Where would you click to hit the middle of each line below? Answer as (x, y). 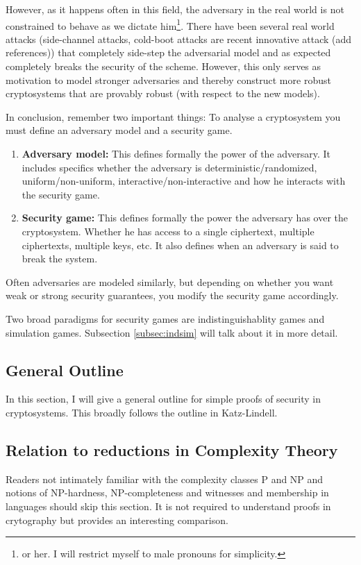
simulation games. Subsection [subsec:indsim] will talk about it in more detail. (172, 332)
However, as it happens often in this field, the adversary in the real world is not (175, 9)
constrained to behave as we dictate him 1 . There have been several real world (170, 24)
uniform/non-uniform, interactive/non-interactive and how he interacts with (184, 181)
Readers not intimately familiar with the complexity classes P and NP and (165, 479)
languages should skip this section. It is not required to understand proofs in (168, 506)
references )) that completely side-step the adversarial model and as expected (168, 52)
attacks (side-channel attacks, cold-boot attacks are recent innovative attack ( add (179, 39)
